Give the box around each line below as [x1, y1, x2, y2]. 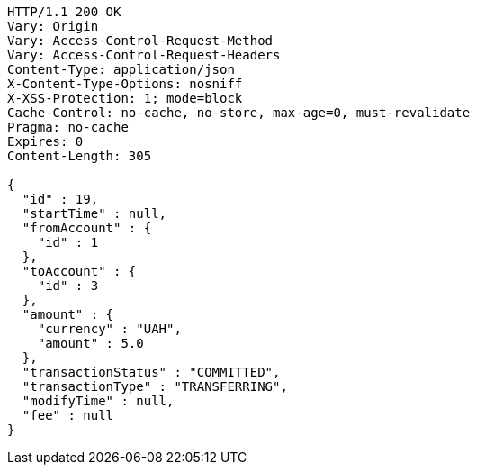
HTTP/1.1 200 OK [7, 5, 121, 19]
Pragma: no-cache [7, 120, 129, 134]
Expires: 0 [7, 134, 84, 149]
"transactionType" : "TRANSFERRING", [22, 379, 288, 394]
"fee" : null [22, 408, 114, 422]
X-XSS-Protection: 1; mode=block [7, 91, 243, 105]
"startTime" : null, [22, 206, 167, 221]
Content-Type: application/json [7, 62, 235, 77]
